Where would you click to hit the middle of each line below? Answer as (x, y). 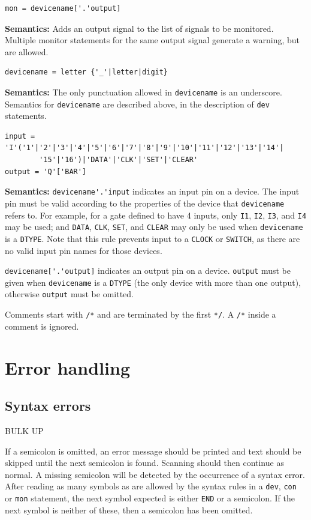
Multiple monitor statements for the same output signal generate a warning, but (153, 40)
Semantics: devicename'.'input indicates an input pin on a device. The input (152, 191)
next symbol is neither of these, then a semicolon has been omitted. (129, 509)
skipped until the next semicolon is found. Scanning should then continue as (144, 463)
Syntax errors (48, 406)
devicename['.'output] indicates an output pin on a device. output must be (148, 271)
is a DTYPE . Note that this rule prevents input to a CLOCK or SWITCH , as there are (153, 238)
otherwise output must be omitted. (70, 294)
